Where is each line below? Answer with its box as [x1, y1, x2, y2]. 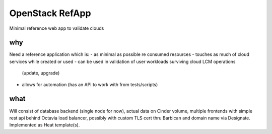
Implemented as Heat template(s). [9, 122, 80, 128]
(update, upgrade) [22, 70, 60, 76]
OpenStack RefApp [9, 8, 91, 19]
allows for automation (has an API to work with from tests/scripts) [22, 81, 158, 88]
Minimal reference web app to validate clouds [9, 25, 104, 31]
